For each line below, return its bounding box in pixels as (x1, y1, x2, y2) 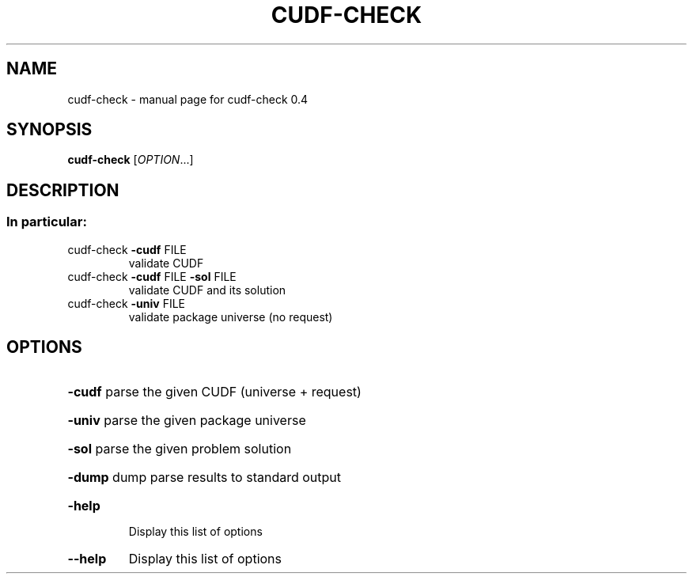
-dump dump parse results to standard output (67, 468, 342, 485)
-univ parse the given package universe (67, 411, 306, 428)
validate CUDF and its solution (128, 282, 286, 297)
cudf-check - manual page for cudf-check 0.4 (67, 92, 309, 106)
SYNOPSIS (6, 119, 93, 140)
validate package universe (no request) (128, 309, 333, 324)
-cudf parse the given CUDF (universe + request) (67, 383, 362, 400)
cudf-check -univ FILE (67, 296, 185, 310)
